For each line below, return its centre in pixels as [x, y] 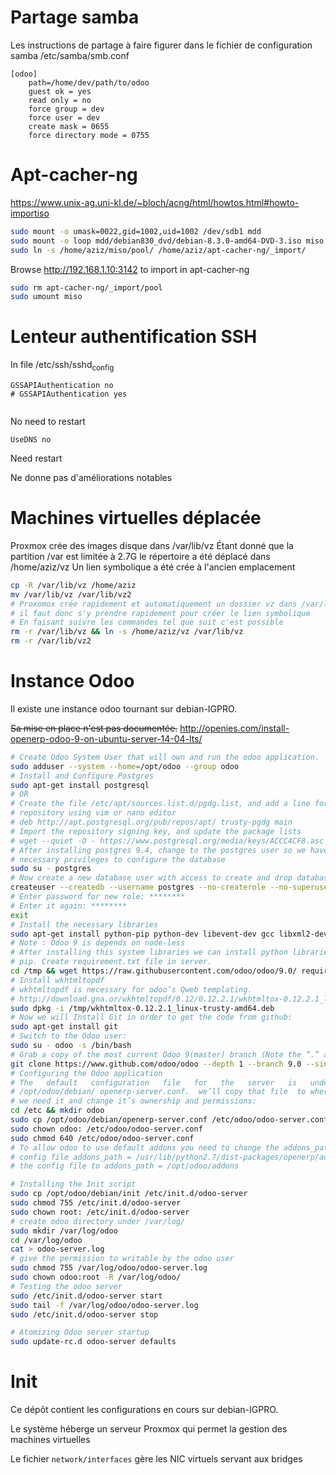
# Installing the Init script [73, 1184]
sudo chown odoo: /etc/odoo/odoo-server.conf [106, 1129]
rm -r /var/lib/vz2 [51, 641]
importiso [30, 213]
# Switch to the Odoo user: [69, 1036]
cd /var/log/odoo [46, 1240]
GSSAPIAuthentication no [62, 385]
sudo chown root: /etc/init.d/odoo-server [100, 1212]
